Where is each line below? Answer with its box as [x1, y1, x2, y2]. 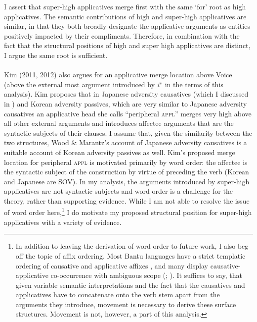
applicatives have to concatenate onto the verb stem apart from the [15, 289, 220, 300]
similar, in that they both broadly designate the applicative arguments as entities [4, 21, 250, 31]
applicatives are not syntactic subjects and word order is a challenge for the [4, 186, 233, 196]
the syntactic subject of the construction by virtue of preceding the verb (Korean [4, 166, 249, 177]
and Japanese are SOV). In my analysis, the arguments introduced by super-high [4, 176, 250, 186]
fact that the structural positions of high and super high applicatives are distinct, [4, 40, 251, 51]
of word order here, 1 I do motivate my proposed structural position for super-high [4, 206, 252, 217]
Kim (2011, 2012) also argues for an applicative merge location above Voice [4, 69, 232, 80]
